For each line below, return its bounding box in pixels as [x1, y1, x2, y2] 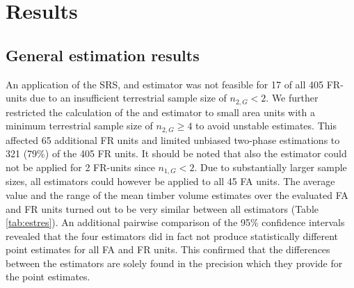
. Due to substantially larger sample [194, 159, 347, 174]
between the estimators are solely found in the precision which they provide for [6, 255, 343, 270]
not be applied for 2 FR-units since [6, 159, 155, 174]
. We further [266, 90, 319, 105]
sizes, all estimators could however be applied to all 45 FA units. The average [6, 174, 335, 189]
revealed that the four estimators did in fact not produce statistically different [6, 228, 339, 243]
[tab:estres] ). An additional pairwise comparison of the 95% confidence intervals [6, 215, 345, 230]
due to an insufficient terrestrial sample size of [30, 90, 227, 105]
